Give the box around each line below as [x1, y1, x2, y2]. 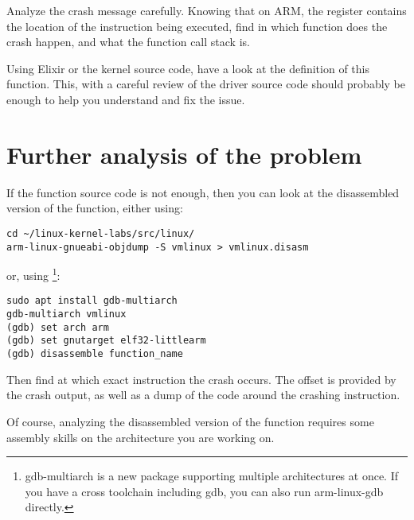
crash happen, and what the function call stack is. [6, 33, 250, 50]
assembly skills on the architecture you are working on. [6, 429, 275, 445]
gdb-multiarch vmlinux [6, 309, 127, 320]
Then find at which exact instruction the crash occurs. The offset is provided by [6, 371, 396, 387]
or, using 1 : [6, 265, 61, 283]
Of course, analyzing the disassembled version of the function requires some [6, 413, 374, 429]
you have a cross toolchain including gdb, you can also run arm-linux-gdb [25, 483, 384, 499]
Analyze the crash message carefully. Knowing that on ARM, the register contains [6, 2, 407, 18]
